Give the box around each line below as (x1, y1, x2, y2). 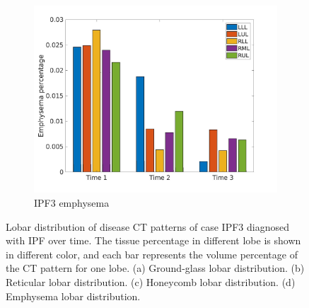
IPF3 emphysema (34, 195, 110, 210)
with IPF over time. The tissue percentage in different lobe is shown (6, 233, 301, 248)
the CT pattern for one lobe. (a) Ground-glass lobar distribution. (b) (6, 261, 305, 275)
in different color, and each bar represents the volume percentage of (6, 246, 298, 261)
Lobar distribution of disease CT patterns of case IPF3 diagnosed (6, 219, 289, 234)
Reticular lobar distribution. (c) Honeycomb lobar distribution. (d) (6, 274, 296, 289)
